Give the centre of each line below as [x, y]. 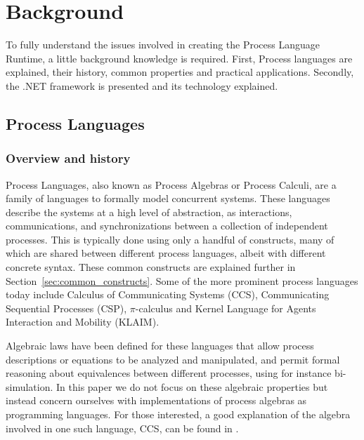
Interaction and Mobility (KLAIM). [83, 322]
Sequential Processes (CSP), [66, 308]
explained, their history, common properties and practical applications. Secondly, [180, 72]
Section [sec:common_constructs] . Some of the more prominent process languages [182, 280]
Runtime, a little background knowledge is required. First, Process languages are [179, 58]
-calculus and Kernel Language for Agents [226, 308]
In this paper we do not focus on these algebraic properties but [192, 386]
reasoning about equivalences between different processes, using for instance [169, 373]
